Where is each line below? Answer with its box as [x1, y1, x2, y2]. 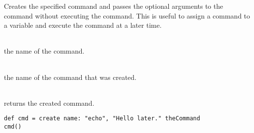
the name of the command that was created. [4, 72, 137, 82]
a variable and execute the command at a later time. [4, 20, 162, 30]
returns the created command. [4, 97, 94, 108]
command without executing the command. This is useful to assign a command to [4, 10, 250, 20]
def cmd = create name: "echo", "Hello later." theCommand [4, 115, 200, 122]
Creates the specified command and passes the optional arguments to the [4, 1, 223, 11]
